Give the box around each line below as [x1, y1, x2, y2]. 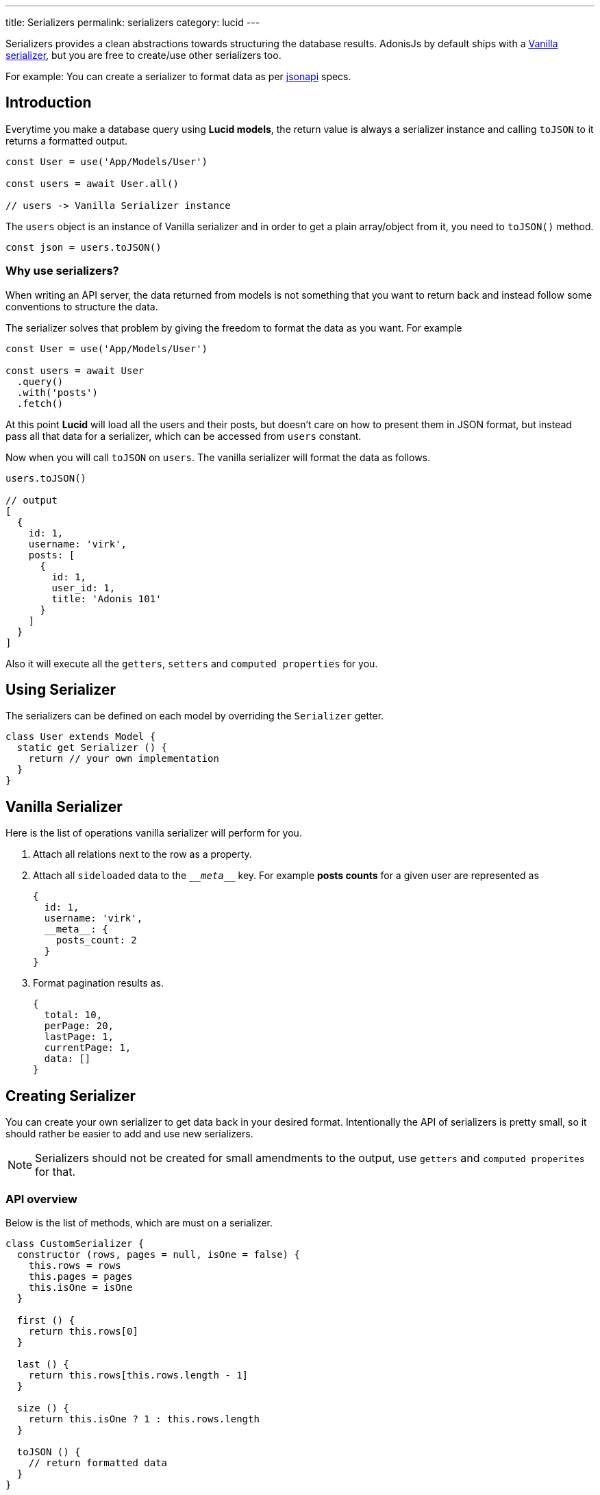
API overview [5, 1191, 77, 1206]
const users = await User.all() [5, 177, 179, 189]
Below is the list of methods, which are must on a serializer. [5, 1216, 273, 1228]
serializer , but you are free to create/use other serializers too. [5, 49, 282, 61]
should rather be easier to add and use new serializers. [5, 1128, 253, 1140]
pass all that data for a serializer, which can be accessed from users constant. [5, 430, 362, 442]
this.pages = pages [28, 1270, 133, 1282]
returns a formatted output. [5, 134, 128, 147]
